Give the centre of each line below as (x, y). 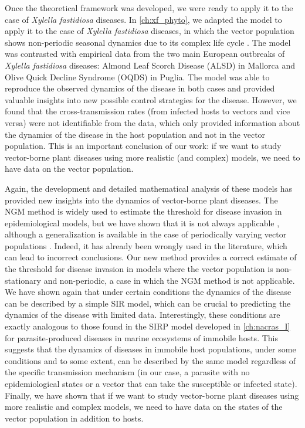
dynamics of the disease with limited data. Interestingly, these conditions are (143, 315)
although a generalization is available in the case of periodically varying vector (146, 234)
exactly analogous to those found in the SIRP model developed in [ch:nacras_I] (148, 326)
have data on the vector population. (69, 169)
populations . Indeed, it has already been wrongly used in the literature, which (146, 245)
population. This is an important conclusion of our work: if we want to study (143, 146)
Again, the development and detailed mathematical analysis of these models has (148, 188)
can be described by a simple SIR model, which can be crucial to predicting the (148, 303)
